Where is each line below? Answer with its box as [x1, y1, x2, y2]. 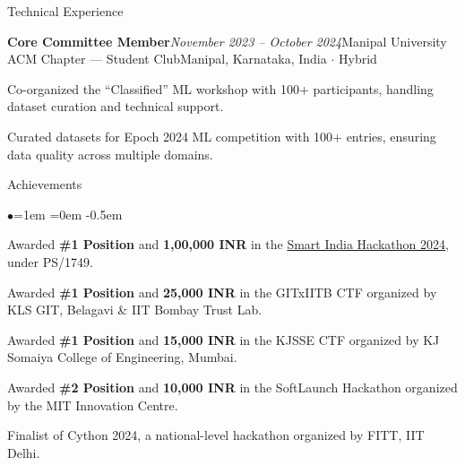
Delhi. [7, 443, 40, 461]
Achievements [7, 175, 82, 194]
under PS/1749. [7, 252, 93, 271]
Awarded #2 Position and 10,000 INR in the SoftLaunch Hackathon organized [7, 377, 458, 396]
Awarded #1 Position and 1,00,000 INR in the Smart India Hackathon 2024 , [7, 235, 449, 254]
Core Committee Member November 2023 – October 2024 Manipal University [7, 31, 447, 50]
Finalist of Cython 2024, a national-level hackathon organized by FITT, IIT [7, 426, 425, 444]
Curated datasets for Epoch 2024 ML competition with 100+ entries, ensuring [7, 126, 436, 145]
